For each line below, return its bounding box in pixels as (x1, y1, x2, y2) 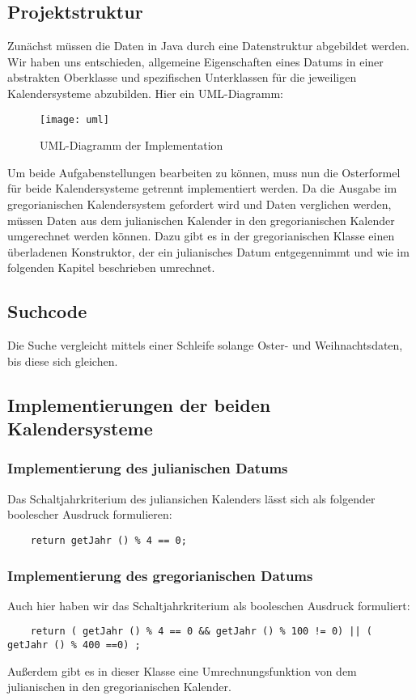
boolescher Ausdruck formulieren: (7, 506, 172, 523)
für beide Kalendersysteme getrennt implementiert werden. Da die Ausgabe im (7, 180, 397, 197)
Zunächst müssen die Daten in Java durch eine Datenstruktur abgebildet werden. (7, 37, 410, 54)
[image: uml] (40, 113, 109, 125)
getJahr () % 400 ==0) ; (7, 639, 141, 651)
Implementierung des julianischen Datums (7, 458, 288, 478)
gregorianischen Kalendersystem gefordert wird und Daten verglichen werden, (7, 196, 392, 213)
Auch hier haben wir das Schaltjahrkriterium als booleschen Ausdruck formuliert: (7, 596, 410, 613)
